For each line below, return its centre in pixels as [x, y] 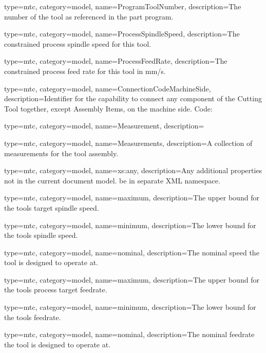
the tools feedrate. [33, 317]
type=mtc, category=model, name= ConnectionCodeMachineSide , [108, 88]
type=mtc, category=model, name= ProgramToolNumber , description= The [123, 6]
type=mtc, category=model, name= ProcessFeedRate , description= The [116, 61]
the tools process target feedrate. [56, 290]
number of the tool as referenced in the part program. [89, 16]
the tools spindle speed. [41, 235]
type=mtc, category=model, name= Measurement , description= [104, 126]
